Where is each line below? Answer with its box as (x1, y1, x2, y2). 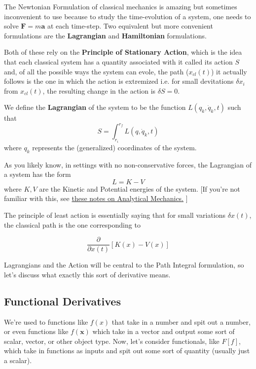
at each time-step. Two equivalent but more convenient (47, 21, 213, 31)
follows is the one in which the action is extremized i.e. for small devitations (4, 76, 234, 86)
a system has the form (4, 169, 71, 179)
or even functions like (4, 326, 69, 336)
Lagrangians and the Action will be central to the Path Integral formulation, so (4, 260, 244, 270)
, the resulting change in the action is (42, 85, 156, 96)
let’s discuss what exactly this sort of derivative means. (4, 269, 171, 279)
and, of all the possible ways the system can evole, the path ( (4, 66, 189, 76)
